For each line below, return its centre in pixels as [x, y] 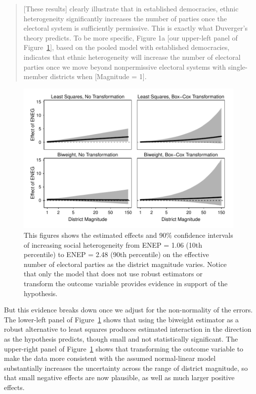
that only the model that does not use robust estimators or [113, 274]
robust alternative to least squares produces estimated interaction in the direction [128, 329]
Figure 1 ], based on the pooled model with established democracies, [127, 47]
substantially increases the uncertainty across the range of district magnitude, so [126, 368]
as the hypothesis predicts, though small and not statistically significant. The [121, 338]
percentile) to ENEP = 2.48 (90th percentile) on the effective [116, 254]
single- [238, 66]
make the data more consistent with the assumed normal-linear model [110, 358]
